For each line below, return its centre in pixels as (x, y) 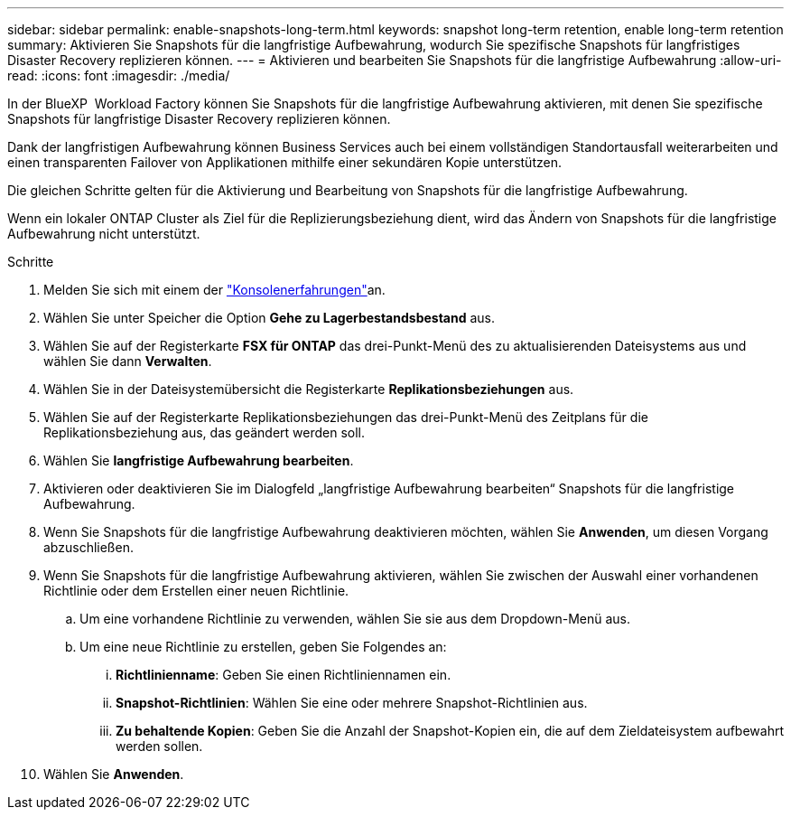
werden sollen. (159, 746)
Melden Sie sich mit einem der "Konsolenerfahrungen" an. (214, 290)
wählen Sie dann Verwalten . (128, 361)
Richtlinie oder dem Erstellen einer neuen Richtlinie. (196, 591)
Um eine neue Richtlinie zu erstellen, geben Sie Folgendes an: (263, 647)
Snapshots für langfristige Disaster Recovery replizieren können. (199, 119)
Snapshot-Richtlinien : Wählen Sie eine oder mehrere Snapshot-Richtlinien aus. (352, 703)
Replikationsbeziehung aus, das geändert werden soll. (205, 432)
